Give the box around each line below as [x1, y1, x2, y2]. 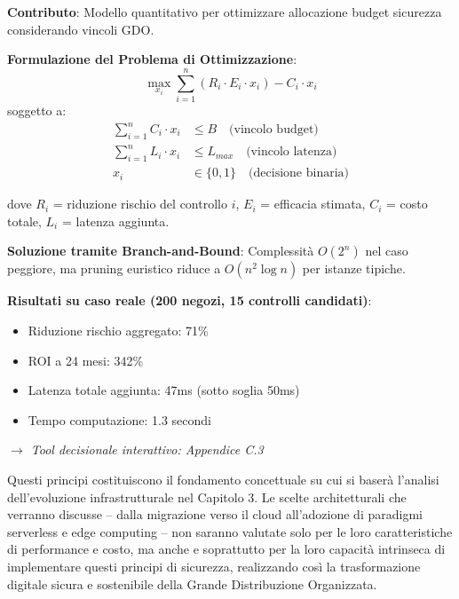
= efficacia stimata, [260, 194, 366, 213]
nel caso [365, 241, 408, 260]
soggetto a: [7, 100, 67, 119]
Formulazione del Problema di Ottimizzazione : [7, 50, 297, 68]
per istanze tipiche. [302, 259, 406, 278]
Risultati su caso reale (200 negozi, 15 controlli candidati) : [7, 291, 372, 310]
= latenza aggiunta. [61, 211, 170, 230]
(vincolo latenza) [246, 146, 337, 159]
